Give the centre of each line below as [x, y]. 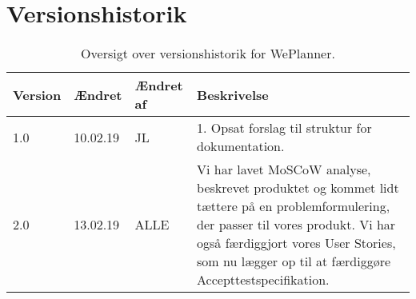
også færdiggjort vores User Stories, [296, 243]
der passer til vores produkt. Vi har [296, 225]
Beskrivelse [233, 94]
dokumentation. [241, 146]
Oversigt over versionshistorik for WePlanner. [208, 54]
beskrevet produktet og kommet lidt [298, 188]
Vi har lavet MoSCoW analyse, [284, 169]
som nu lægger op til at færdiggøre [294, 261]
